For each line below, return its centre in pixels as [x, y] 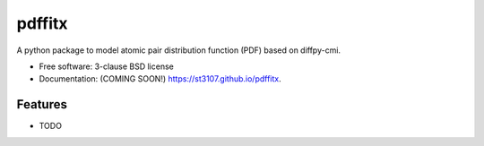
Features [42, 104]
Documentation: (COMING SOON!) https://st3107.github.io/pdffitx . [160, 79]
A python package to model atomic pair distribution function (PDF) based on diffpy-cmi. [178, 50]
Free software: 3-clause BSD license [106, 66]
